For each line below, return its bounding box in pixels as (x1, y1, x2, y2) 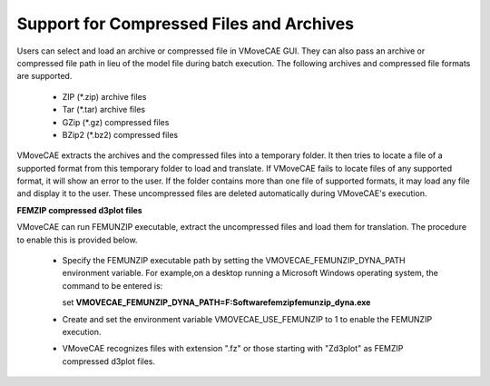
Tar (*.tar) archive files (62, 104, 145, 115)
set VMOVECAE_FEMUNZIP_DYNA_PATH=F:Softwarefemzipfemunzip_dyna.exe (62, 297, 371, 308)
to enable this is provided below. (16, 234, 138, 245)
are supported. (16, 71, 73, 82)
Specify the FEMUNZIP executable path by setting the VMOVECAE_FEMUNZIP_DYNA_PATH (62, 255, 406, 266)
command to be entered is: (62, 280, 163, 291)
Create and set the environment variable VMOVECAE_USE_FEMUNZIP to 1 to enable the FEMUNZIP (62, 313, 433, 324)
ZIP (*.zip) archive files (62, 91, 147, 102)
